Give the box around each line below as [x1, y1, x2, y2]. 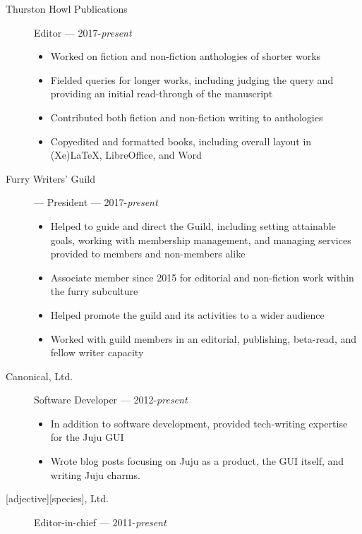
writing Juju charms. [50, 467, 140, 482]
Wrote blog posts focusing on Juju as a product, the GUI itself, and [50, 454, 344, 468]
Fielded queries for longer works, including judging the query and [50, 72, 334, 87]
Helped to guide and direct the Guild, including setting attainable [50, 218, 336, 233]
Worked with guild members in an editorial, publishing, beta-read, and [50, 331, 357, 346]
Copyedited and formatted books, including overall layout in [50, 133, 312, 148]
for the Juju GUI [50, 430, 124, 444]
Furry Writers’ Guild [6, 171, 95, 186]
